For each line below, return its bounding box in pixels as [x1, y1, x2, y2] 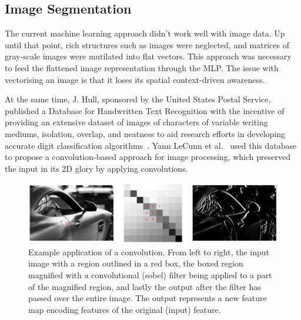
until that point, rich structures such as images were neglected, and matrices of [5, 38, 290, 51]
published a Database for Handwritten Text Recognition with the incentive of [5, 104, 285, 116]
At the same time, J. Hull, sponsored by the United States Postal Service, [5, 93, 271, 105]
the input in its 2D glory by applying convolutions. [5, 162, 188, 174]
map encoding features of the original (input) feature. [28, 303, 221, 315]
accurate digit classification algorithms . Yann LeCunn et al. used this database [5, 139, 297, 151]
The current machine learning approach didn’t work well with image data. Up [5, 27, 285, 39]
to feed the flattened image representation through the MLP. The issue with [5, 61, 279, 74]
